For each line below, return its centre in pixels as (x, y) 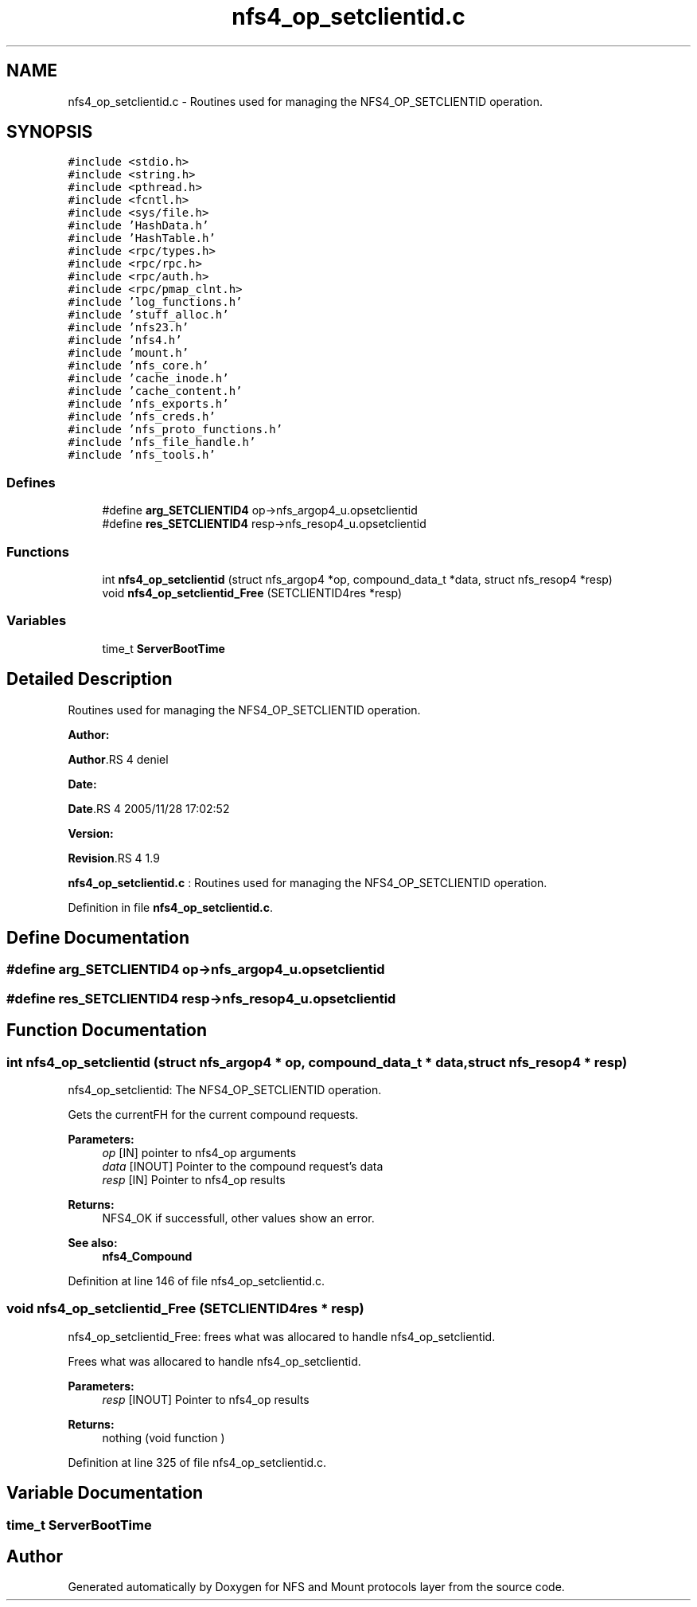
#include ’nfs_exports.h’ (148, 404)
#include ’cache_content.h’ (155, 391)
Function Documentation (107, 1030)
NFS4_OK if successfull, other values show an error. (238, 1218)
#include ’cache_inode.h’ (148, 379)
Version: (91, 833)
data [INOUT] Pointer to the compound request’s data (243, 1166)
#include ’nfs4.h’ (125, 340)
